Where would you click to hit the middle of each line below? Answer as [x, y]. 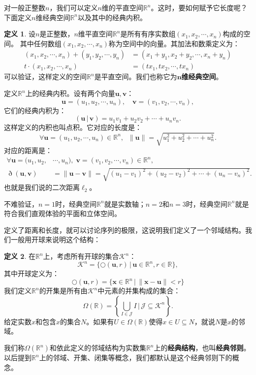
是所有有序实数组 [148, 34]
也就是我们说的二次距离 [42, 187]
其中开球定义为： [32, 273]
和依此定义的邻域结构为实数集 [98, 347]
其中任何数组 [41, 43]
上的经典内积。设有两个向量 [70, 93]
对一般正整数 [25, 7]
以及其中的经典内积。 [112, 17]
